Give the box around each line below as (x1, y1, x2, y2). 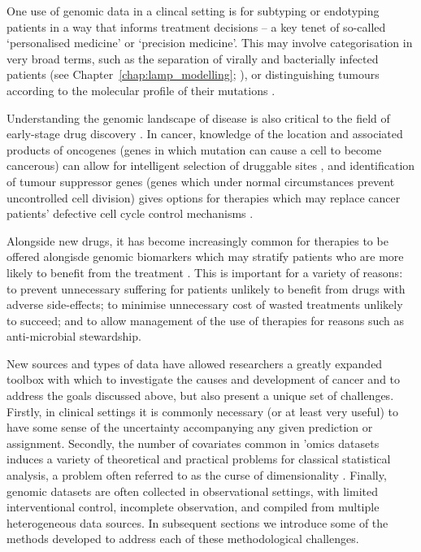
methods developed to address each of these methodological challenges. (7, 530, 359, 547)
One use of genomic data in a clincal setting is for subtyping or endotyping (7, 2, 380, 19)
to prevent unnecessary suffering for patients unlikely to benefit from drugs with (7, 280, 406, 297)
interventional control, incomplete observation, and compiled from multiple (7, 498, 380, 515)
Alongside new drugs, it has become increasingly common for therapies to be (7, 232, 388, 249)
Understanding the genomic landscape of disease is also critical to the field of (7, 109, 390, 126)
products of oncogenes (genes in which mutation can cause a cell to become (7, 141, 382, 158)
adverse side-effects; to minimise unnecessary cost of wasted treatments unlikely (7, 296, 403, 313)
